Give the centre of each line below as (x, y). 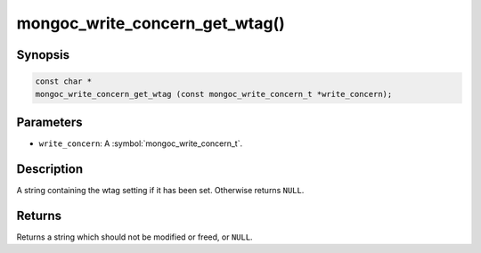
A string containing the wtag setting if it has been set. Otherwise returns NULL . (160, 190)
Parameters (49, 122)
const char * (64, 82)
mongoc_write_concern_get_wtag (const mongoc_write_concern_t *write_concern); (214, 94)
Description (50, 169)
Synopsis (43, 55)
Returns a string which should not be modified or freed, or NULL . (135, 237)
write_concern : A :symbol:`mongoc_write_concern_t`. (141, 143)
